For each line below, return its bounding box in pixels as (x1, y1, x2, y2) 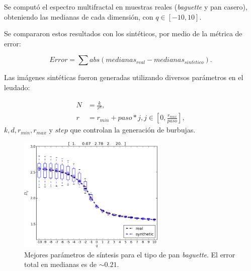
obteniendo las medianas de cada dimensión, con (4, 11, 153, 22)
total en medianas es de (24, 259, 97, 269)
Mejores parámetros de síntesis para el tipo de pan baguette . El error (24, 249, 235, 259)
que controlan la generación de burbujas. (70, 124, 196, 135)
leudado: (4, 82, 30, 92)
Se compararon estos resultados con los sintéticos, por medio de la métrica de (4, 28, 242, 39)
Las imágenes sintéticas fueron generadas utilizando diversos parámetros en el (4, 72, 243, 83)
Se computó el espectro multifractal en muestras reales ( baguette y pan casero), (4, 2, 247, 12)
